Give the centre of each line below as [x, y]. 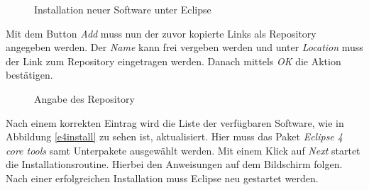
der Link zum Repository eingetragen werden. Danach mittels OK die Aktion [174, 61]
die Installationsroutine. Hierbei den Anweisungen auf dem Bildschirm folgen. [174, 164]
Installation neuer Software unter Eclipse [123, 9]
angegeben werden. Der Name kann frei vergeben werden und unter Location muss [184, 47]
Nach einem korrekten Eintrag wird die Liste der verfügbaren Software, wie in [175, 122]
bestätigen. [29, 75]
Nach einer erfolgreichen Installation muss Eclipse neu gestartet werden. [162, 178]
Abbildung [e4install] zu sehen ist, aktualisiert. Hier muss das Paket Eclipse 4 [174, 136]
